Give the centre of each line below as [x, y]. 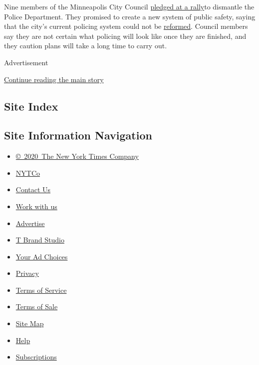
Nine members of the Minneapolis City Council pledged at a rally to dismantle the [129, 6]
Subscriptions [36, 357]
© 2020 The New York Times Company [77, 156]
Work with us [36, 206]
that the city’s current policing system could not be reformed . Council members [126, 26]
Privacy [27, 273]
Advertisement [26, 62]
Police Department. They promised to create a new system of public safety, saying [130, 16]
